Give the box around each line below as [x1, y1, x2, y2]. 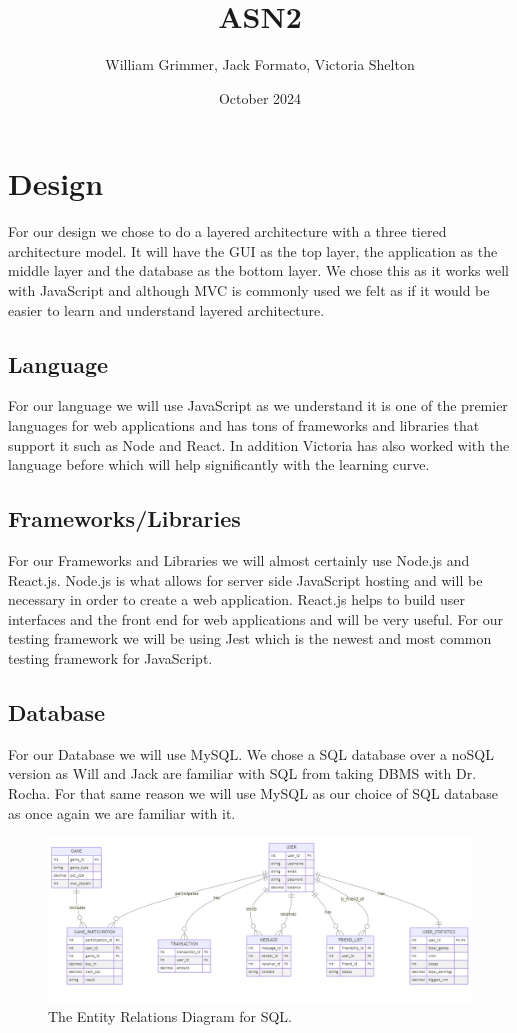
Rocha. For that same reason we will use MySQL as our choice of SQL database [8, 782, 499, 803]
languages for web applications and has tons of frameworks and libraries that [8, 415, 480, 436]
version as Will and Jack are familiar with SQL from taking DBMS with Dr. [8, 763, 477, 784]
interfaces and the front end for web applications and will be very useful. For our [8, 608, 503, 629]
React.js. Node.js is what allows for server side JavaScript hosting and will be [8, 569, 483, 590]
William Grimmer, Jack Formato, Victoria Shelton [105, 54, 415, 75]
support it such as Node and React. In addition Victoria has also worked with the [8, 434, 510, 455]
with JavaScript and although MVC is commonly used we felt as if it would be [8, 280, 490, 301]
